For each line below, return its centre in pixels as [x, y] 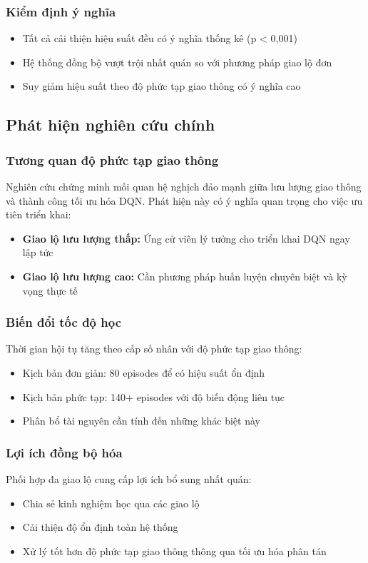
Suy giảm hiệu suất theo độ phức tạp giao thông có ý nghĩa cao [162, 86]
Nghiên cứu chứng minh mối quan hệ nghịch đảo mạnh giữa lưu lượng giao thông [184, 186]
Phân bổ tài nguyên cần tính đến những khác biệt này [141, 421]
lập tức [38, 252]
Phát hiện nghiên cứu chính [111, 125]
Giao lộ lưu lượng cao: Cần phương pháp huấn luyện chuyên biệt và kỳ [185, 276]
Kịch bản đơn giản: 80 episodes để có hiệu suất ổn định [144, 372]
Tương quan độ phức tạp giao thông [112, 159]
